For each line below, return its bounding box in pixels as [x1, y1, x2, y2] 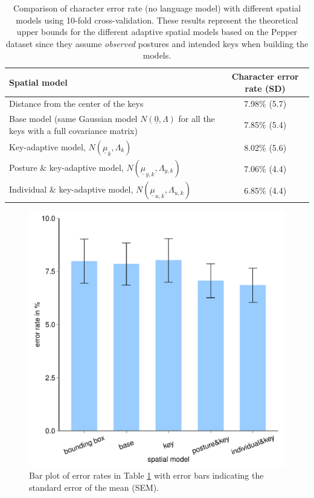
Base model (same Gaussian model [9, 112, 138, 125]
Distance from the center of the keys [9, 97, 144, 110]
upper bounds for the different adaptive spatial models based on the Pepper [16, 25, 298, 38]
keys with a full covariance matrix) [9, 124, 138, 136]
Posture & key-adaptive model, [9, 161, 124, 173]
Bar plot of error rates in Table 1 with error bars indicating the [29, 469, 264, 482]
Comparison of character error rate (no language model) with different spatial [13, 2, 301, 14]
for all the [178, 112, 215, 125]
